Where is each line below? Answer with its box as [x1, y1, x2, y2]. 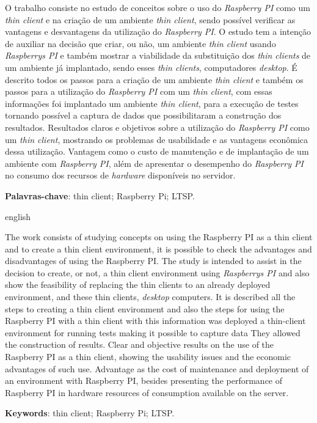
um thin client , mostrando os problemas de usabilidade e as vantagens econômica [5, 133, 308, 145]
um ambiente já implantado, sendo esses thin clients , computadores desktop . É [5, 61, 297, 73]
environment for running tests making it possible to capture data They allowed [5, 326, 301, 339]
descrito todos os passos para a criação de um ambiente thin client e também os [5, 73, 304, 86]
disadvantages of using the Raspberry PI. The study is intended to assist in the [5, 254, 302, 267]
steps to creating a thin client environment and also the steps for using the [5, 302, 285, 315]
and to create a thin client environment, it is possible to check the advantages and [5, 242, 312, 255]
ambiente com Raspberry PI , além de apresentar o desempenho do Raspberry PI [5, 156, 304, 169]
